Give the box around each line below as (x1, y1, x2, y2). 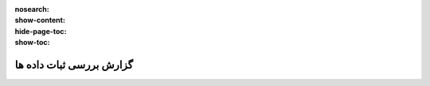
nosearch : (14, 5, 49, 13)
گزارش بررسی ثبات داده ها (14, 58, 134, 71)
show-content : (14, 16, 65, 25)
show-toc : (14, 38, 50, 47)
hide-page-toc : (14, 26, 67, 36)
